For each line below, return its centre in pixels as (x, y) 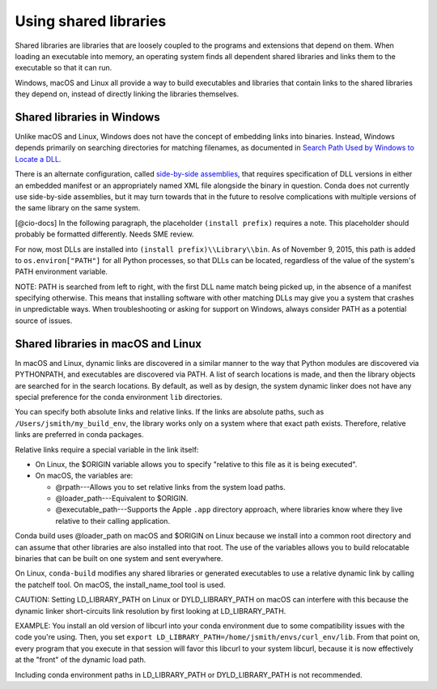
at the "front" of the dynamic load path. (81, 660)
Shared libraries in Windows (88, 117)
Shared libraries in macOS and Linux (108, 344)
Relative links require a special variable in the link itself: (107, 449)
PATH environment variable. (62, 272)
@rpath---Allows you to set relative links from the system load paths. (171, 487)
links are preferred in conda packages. (79, 435)
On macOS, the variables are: (84, 476)
